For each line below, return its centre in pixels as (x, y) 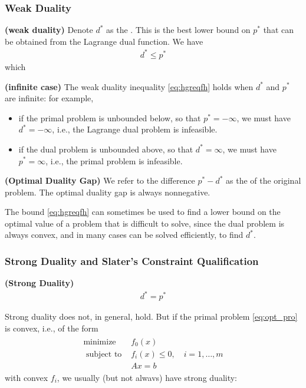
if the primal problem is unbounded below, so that (110, 117)
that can (279, 30)
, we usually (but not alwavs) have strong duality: (147, 377)
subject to (104, 354)
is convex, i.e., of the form (52, 328)
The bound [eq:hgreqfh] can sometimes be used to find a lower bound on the (143, 212)
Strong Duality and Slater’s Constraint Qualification (132, 261)
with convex (27, 377)
